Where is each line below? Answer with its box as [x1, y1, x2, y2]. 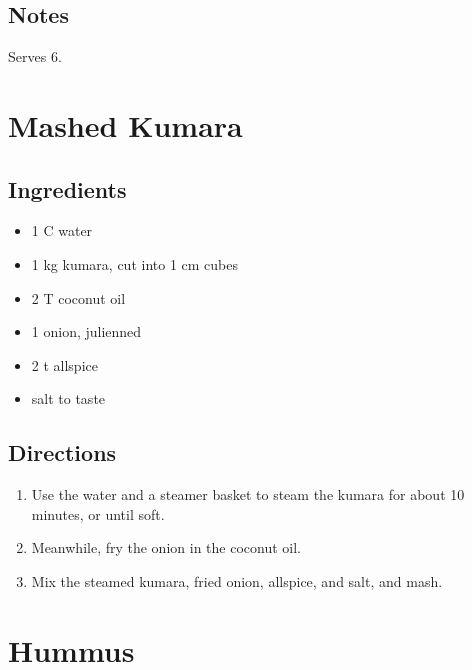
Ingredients [8, 173, 127, 204]
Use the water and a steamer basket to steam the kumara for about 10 [31, 484, 465, 505]
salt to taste [31, 388, 106, 409]
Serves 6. [8, 46, 62, 67]
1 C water [31, 220, 93, 241]
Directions [8, 437, 117, 468]
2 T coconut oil [31, 287, 126, 308]
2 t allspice [31, 354, 98, 375]
